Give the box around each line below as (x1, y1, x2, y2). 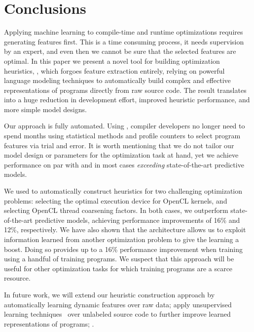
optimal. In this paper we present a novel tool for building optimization (4, 55, 220, 66)
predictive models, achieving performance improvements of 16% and (35, 214, 240, 225)
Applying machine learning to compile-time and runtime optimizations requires (4, 27, 243, 37)
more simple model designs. (4, 104, 87, 114)
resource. (4, 273, 31, 283)
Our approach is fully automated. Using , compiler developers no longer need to (4, 121, 245, 131)
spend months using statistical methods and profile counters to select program (4, 130, 241, 141)
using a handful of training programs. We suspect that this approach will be (4, 253, 234, 264)
